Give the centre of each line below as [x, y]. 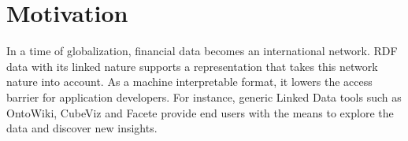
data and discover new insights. [82, 128]
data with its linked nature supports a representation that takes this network [192, 66]
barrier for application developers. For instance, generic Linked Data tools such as [204, 96]
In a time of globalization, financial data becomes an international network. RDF [202, 51]
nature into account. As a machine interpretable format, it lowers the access [189, 82]
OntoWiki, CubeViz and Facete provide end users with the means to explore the [200, 112]
